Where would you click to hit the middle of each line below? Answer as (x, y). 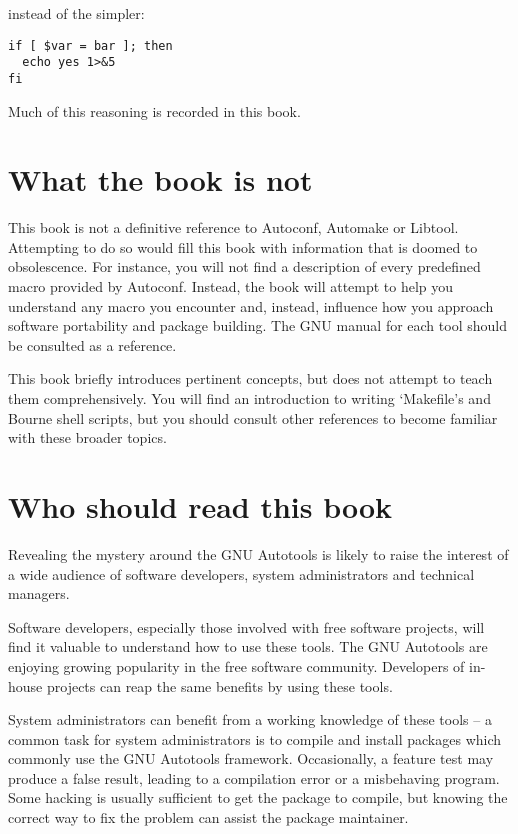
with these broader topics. (87, 437)
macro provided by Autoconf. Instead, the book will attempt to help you (231, 286)
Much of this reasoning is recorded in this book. (154, 110)
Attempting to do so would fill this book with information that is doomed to (243, 246)
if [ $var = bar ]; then (90, 45)
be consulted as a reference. (92, 344)
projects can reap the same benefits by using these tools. (219, 685)
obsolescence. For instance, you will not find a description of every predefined (244, 266)
